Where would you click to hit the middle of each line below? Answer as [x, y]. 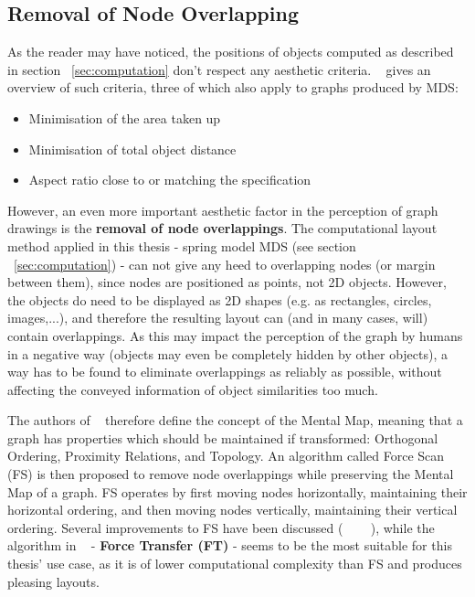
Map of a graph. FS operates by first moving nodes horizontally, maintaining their [237, 491]
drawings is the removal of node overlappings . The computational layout [222, 228]
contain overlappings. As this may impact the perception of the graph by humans [235, 335]
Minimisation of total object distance [132, 149]
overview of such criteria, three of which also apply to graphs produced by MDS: [233, 87]
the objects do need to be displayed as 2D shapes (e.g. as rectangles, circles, [220, 299]
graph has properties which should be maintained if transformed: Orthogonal [223, 437]
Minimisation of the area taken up [125, 117]
